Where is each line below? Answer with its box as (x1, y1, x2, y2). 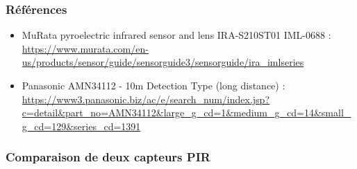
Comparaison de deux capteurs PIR (6, 148, 210, 166)
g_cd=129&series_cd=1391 (22, 118, 141, 133)
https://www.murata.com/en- (22, 41, 149, 55)
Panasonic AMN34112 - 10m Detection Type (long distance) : (22, 78, 285, 92)
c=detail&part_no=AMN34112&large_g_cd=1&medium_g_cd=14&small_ (22, 105, 351, 120)
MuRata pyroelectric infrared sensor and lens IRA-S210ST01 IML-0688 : (22, 28, 331, 42)
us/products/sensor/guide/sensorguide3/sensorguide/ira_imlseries (22, 55, 304, 69)
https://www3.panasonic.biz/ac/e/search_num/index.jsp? (22, 91, 269, 106)
